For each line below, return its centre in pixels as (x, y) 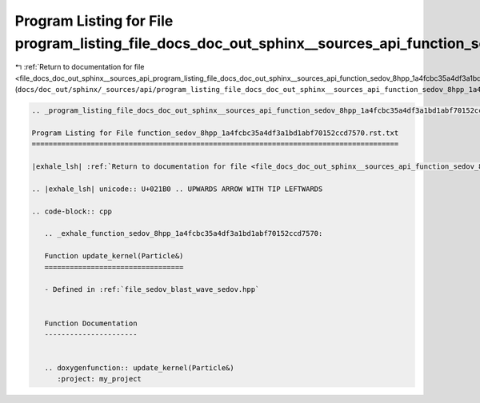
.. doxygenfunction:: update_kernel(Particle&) (140, 368)
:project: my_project (99, 379)
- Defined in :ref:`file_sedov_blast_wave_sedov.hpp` (152, 289)
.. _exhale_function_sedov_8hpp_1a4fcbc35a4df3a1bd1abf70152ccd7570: (184, 233)
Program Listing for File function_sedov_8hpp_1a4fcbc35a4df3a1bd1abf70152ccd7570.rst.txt (215, 133)
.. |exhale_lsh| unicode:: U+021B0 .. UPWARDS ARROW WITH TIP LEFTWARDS (177, 189)
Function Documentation (91, 323)
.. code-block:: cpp (72, 211)
